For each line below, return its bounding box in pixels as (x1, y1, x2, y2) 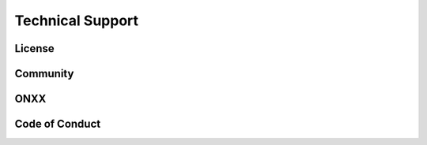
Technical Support (14, 12, 138, 29)
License (14, 42, 55, 55)
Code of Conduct (14, 117, 101, 131)
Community (14, 67, 74, 80)
